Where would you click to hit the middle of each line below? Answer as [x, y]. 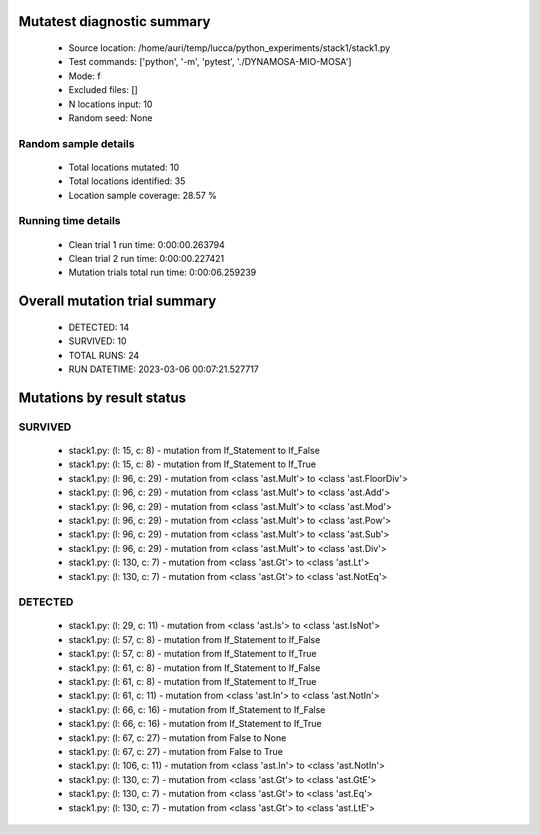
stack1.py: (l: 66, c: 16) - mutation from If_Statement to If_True [195, 724]
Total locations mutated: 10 [124, 167]
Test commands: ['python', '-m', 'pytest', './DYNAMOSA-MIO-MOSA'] [210, 62]
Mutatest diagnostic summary [114, 21]
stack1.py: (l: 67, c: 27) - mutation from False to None [177, 737]
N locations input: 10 [110, 104]
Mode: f [84, 76]
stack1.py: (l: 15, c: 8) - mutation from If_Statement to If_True [192, 464]
